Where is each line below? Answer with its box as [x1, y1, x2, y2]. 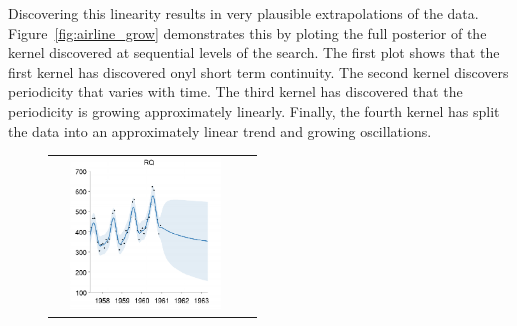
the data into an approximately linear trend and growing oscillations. [8, 120, 432, 141]
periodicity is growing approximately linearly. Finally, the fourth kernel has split [8, 100, 500, 121]
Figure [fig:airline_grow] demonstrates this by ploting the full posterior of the [8, 22, 487, 43]
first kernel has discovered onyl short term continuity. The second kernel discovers [8, 61, 509, 82]
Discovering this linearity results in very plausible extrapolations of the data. [8, 3, 479, 23]
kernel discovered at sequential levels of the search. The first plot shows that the [8, 42, 500, 63]
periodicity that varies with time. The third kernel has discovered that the [8, 81, 463, 102]
